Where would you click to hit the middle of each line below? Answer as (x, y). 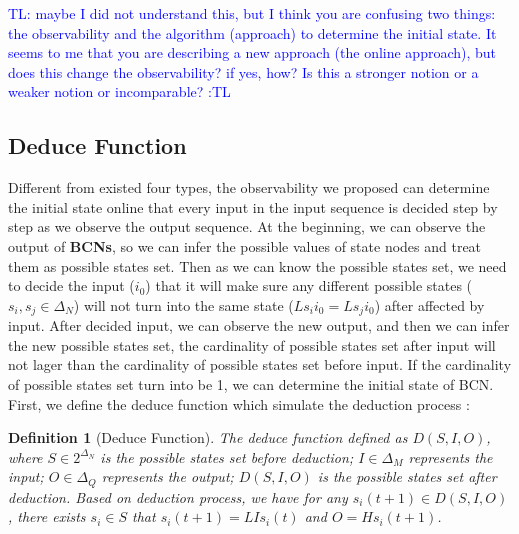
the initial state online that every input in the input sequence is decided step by (253, 206)
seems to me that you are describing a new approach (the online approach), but (252, 52)
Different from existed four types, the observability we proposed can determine (249, 187)
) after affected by (429, 304)
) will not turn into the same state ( (183, 304)
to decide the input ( (71, 285)
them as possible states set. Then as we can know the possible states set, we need (257, 265)
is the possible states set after (407, 476)
